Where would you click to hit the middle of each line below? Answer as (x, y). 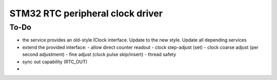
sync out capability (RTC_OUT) (55, 62)
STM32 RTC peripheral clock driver (86, 13)
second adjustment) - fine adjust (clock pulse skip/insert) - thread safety (99, 54)
